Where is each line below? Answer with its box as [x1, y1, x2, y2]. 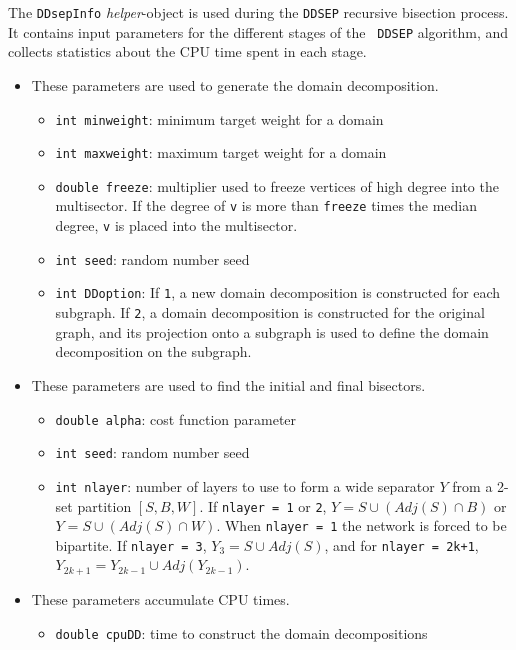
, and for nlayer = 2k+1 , [324, 534, 479, 555]
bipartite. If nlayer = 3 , [55, 534, 207, 555]
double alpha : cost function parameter [55, 408, 297, 429]
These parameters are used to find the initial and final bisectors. [31, 374, 426, 395]
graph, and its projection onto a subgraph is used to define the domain [55, 321, 489, 342]
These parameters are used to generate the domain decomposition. [31, 74, 439, 95]
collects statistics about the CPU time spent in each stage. [8, 41, 367, 62]
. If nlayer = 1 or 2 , [199, 495, 327, 516]
